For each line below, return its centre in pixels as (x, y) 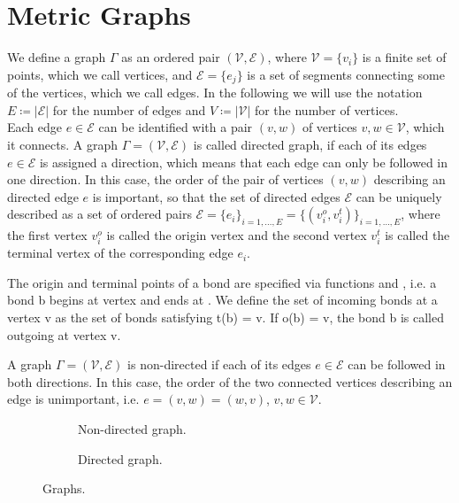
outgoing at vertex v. (64, 334)
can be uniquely (399, 196)
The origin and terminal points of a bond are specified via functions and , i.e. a (222, 282)
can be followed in (397, 364)
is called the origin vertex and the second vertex (237, 235)
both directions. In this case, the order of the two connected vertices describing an (230, 381)
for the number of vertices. (326, 109)
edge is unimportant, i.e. (73, 399)
